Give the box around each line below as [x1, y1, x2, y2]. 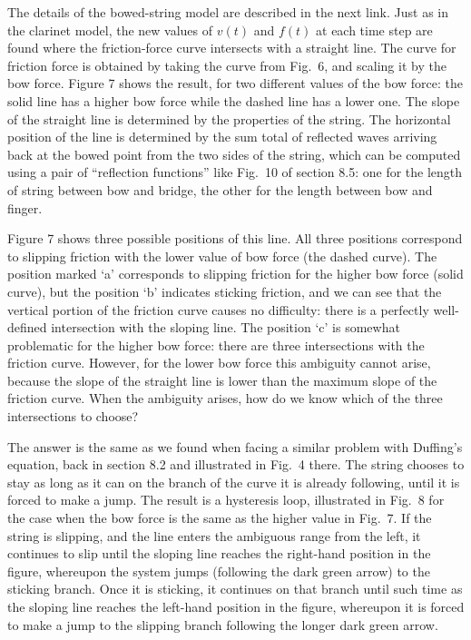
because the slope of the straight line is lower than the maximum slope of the [7, 370, 437, 389]
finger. [7, 198, 43, 217]
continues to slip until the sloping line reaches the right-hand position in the [7, 544, 431, 563]
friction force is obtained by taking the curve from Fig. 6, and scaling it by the [7, 55, 446, 74]
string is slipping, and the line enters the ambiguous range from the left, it [7, 526, 421, 545]
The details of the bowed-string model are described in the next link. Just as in [7, 3, 449, 21]
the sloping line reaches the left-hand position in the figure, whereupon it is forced [7, 597, 465, 615]
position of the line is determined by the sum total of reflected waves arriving [7, 127, 437, 146]
